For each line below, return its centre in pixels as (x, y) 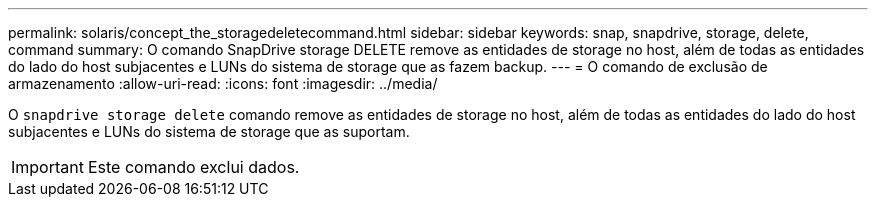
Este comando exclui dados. (193, 167)
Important (47, 167)
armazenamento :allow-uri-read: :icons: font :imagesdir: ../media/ (223, 83)
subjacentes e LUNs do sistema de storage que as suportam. (209, 131)
